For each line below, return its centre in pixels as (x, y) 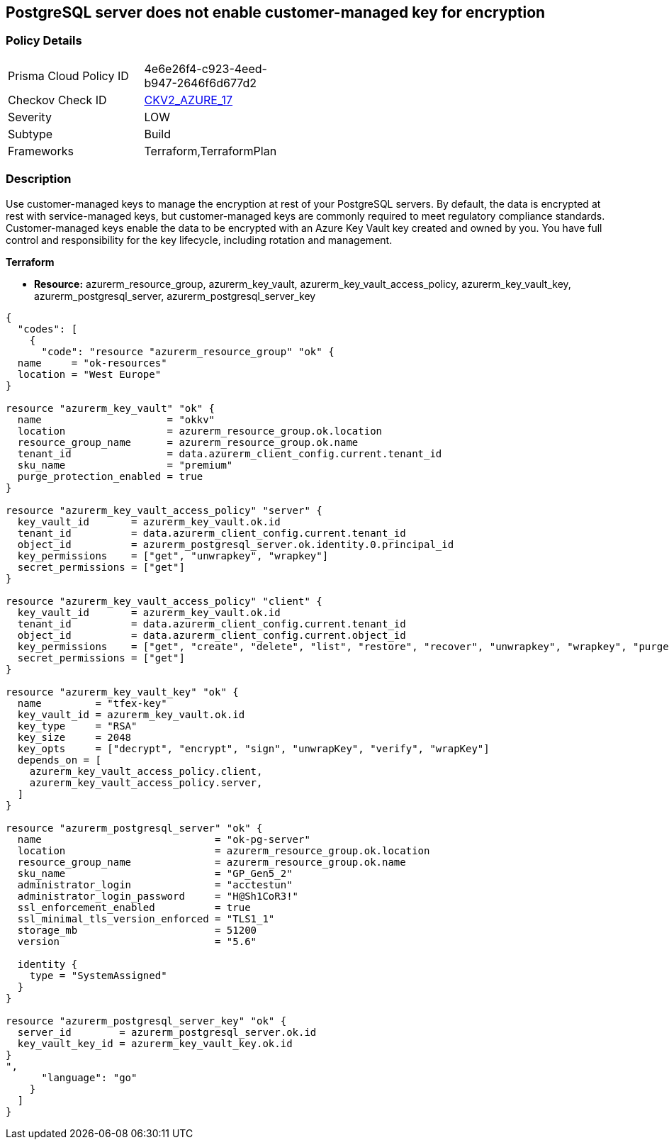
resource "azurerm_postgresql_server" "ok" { (134, 828)
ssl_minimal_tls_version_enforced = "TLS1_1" (146, 918)
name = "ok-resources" (92, 363)
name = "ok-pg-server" (164, 839)
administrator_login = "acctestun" (155, 884)
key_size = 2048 (74, 737)
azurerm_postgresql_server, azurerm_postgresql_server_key (175, 296)
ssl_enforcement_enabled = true (134, 907)
